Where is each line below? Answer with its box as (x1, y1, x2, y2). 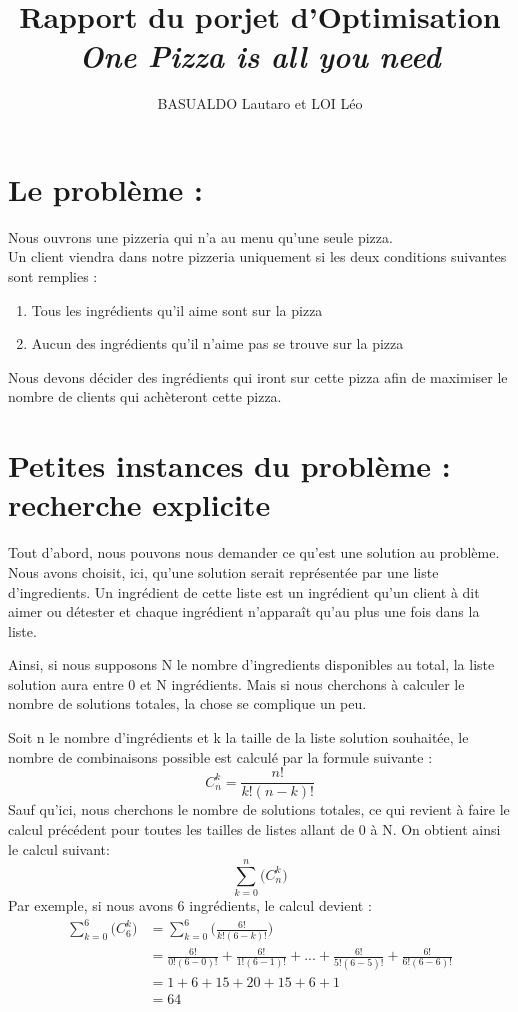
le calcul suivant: (8, 838, 110, 859)
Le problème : (8, 168, 203, 209)
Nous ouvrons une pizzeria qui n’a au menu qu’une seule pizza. (8, 226, 393, 247)
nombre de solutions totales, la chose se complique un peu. (8, 693, 367, 714)
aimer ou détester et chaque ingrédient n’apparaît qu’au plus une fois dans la (8, 601, 480, 622)
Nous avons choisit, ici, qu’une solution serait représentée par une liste (8, 561, 439, 582)
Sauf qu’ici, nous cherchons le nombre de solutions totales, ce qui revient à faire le (8, 799, 510, 820)
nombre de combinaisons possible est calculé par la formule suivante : (8, 746, 433, 767)
